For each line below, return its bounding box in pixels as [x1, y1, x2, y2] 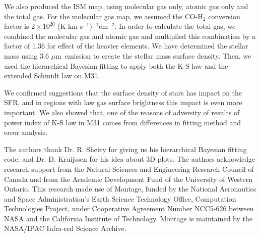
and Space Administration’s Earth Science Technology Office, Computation [4, 193, 236, 204]
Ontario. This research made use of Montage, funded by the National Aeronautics [4, 183, 256, 194]
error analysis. [4, 127, 48, 137]
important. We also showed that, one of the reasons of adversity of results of [4, 107, 240, 117]
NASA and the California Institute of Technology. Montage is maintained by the [4, 213, 252, 223]
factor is [4, 21, 29, 31]
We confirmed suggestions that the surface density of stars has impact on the [4, 87, 242, 98]
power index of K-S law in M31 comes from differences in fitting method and [4, 117, 241, 127]
